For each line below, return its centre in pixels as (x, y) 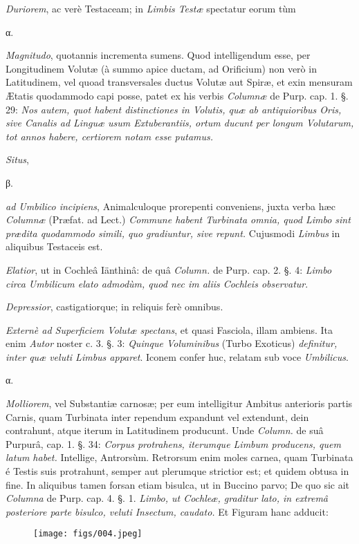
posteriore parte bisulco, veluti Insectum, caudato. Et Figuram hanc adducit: (167, 511)
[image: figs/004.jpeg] (88, 534)
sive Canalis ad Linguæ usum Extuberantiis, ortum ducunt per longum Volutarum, (180, 123)
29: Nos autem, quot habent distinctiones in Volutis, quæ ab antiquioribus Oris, (174, 109)
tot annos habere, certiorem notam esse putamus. (110, 136)
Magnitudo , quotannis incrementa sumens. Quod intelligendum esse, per (158, 55)
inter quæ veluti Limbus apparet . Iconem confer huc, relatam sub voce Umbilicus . (177, 356)
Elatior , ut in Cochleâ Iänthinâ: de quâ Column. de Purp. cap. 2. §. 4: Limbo (169, 269)
